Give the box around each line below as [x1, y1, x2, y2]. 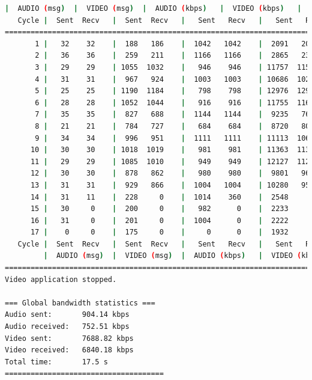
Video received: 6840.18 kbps [5, 346, 134, 355]
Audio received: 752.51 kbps [5, 322, 130, 331]
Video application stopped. [5, 275, 117, 284]
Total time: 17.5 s [5, 357, 108, 366]
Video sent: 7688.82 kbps [5, 334, 134, 343]
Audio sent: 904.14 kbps [5, 310, 130, 319]
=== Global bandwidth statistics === [5, 298, 155, 307]
